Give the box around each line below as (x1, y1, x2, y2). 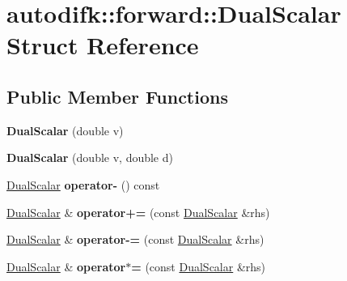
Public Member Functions (6, 83, 228, 109)
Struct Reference (6, 28, 199, 62)
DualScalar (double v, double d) (6, 149, 173, 166)
